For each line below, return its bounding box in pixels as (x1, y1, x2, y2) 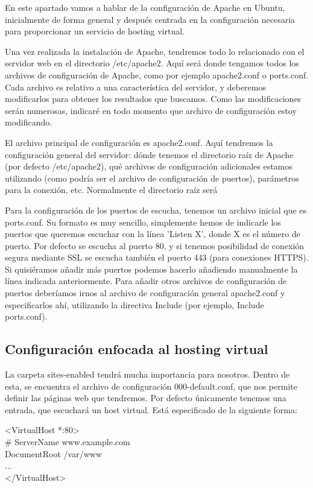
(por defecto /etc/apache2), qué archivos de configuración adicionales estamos (5, 160, 292, 173)
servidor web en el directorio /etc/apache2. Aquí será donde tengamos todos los (5, 57, 299, 69)
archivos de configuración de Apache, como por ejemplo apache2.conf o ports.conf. (5, 68, 309, 81)
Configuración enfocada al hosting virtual (5, 340, 268, 358)
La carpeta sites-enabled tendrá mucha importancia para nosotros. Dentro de (5, 368, 290, 381)
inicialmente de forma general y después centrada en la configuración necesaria (5, 13, 296, 25)
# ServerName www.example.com (5, 436, 130, 448)
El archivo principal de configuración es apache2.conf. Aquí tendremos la (5, 136, 273, 148)
